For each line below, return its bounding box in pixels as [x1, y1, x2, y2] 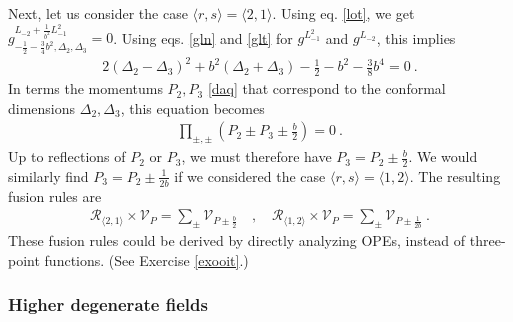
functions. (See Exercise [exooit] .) [44, 249, 249, 270]
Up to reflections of [8, 146, 126, 167]
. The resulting [409, 165, 501, 186]
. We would [408, 146, 478, 167]
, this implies [376, 27, 456, 48]
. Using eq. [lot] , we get [272, 3, 415, 23]
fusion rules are [8, 185, 102, 206]
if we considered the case [174, 165, 326, 186]
